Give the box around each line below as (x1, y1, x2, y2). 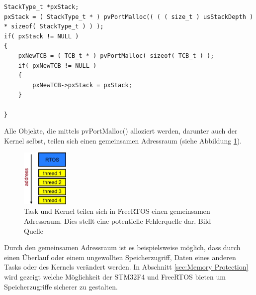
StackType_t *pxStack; (4, 3, 79, 10)
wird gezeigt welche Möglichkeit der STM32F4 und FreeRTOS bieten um (4, 271, 226, 282)
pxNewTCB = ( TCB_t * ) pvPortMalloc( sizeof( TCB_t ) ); (18, 52, 214, 59)
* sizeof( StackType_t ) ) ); (4, 23, 104, 30)
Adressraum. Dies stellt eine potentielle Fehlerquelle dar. (24, 215, 196, 226)
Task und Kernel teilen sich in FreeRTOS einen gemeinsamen (24, 206, 210, 216)
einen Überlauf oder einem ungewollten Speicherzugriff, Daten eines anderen (4, 252, 236, 262)
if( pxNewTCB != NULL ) (18, 62, 97, 69)
